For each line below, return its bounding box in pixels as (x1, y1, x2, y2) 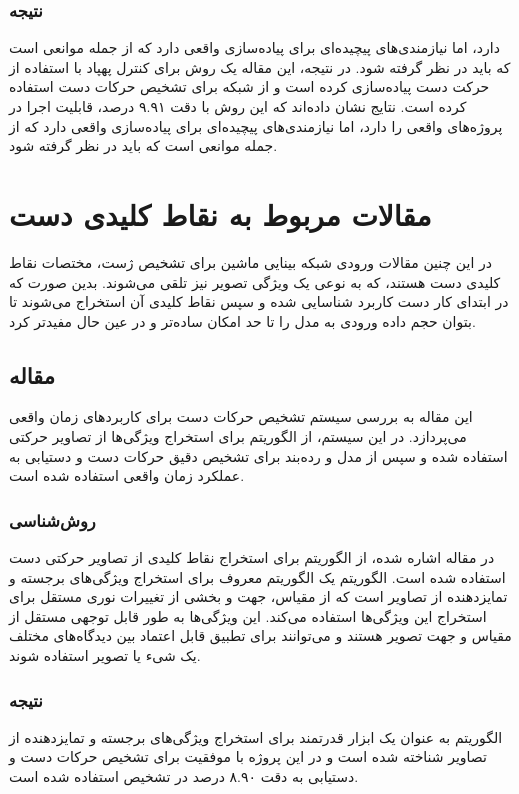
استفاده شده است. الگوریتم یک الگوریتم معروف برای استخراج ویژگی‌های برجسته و (9, 566, 506, 587)
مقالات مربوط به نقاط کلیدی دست (9, 193, 432, 234)
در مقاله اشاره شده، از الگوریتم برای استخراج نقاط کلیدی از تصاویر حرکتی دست (9, 547, 495, 568)
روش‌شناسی (9, 507, 96, 532)
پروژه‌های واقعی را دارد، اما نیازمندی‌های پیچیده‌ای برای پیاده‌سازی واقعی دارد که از (9, 115, 503, 136)
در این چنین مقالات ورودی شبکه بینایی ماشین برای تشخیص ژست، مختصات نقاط (9, 251, 492, 272)
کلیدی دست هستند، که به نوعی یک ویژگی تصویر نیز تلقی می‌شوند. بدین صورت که (9, 271, 501, 292)
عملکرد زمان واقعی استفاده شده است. (9, 465, 245, 486)
